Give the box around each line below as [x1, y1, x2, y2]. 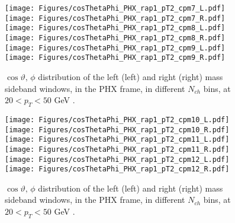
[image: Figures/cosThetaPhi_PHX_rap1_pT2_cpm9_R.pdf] [5, 53, 226, 62]
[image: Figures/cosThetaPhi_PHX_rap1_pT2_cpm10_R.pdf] [5, 125, 230, 134]
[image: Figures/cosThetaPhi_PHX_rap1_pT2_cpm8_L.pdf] [5, 24, 226, 33]
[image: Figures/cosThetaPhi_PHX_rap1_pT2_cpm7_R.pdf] [5, 14, 226, 23]
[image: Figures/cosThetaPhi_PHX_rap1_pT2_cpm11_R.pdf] [5, 145, 230, 154]
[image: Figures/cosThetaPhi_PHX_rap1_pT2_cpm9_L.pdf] [5, 43, 226, 52]
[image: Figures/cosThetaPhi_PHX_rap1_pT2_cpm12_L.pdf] [5, 155, 230, 164]
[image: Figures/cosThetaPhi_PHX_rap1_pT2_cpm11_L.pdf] [5, 135, 230, 144]
